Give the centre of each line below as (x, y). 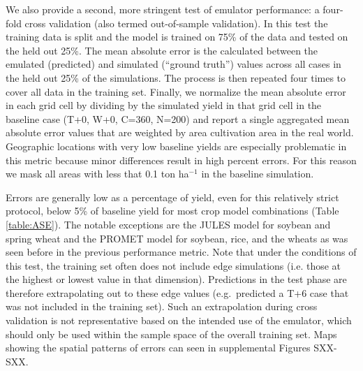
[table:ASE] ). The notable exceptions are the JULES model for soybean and (168, 224)
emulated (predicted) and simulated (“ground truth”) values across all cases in (173, 64)
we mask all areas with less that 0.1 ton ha (97, 174)
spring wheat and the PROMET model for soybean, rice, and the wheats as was (177, 238)
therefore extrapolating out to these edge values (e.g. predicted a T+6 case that (177, 292)
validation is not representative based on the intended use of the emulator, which (179, 320)
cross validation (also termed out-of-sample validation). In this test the (176, 23)
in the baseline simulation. (258, 174)
